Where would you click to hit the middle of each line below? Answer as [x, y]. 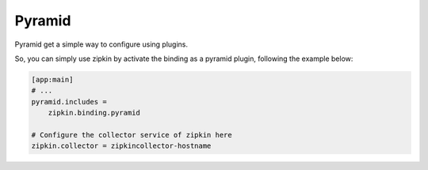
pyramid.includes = [69, 102]
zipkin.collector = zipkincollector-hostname [121, 146]
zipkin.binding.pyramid [94, 113]
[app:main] [52, 79]
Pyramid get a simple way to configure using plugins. [101, 44]
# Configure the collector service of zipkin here [132, 135]
